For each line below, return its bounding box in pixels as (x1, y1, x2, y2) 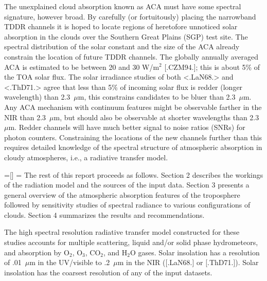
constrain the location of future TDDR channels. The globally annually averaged (4, 51, 259, 62)
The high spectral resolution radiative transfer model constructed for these (4, 227, 240, 237)
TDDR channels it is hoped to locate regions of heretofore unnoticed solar (4, 21, 238, 32)
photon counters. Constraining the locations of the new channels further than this (4, 132, 262, 142)
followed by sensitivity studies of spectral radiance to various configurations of (4, 199, 251, 210)
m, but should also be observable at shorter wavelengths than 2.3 (54, 111, 259, 122)
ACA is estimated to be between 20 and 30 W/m (4, 61, 159, 72)
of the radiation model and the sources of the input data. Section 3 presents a (4, 179, 250, 190)
